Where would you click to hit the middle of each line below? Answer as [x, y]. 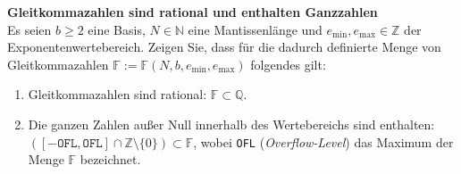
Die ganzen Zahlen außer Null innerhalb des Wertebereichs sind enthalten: [231, 124]
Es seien [29, 29]
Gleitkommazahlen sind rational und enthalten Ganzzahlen [193, 12]
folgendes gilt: [288, 64]
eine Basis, [117, 29]
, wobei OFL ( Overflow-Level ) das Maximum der [323, 141]
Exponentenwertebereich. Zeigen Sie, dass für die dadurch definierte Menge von [224, 47]
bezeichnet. [110, 159]
